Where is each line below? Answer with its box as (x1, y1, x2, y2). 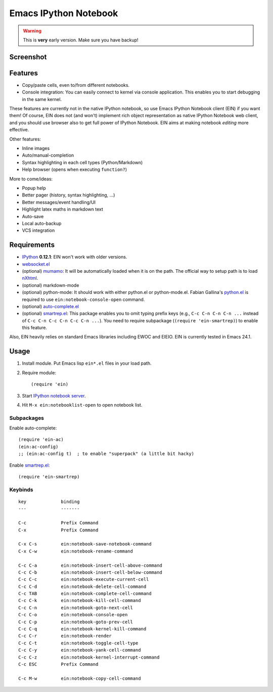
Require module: (22, 369, 57, 376)
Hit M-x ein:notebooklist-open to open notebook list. (22, 402, 143, 408)
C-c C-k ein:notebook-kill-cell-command (18, 598, 141, 604)
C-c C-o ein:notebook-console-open (18, 612, 128, 618)
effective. (9, 127, 29, 133)
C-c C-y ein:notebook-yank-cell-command (18, 647, 141, 653)
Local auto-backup (22, 220, 62, 226)
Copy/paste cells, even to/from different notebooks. (22, 82, 130, 88)
